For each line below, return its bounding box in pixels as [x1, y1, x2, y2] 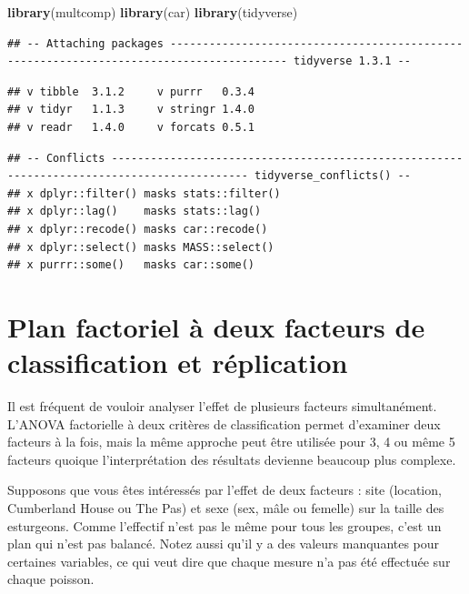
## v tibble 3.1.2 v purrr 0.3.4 [7, 85, 255, 98]
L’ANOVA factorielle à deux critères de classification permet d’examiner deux [7, 414, 441, 433]
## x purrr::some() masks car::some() [7, 258, 255, 272]
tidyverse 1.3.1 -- [293, 55, 411, 68]
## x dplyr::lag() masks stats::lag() [7, 205, 262, 218]
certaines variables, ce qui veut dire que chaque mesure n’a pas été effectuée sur [7, 551, 451, 570]
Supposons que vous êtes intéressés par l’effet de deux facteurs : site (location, [7, 480, 442, 499]
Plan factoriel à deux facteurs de [7, 307, 425, 345]
